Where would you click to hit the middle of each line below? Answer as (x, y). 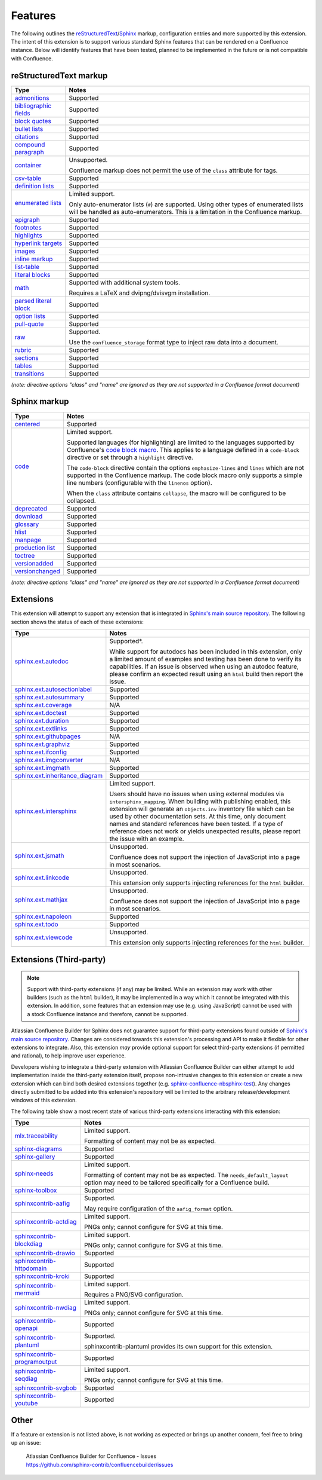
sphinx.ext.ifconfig (41, 752)
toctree (25, 555)
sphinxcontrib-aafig (42, 1203)
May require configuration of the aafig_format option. (159, 1209)
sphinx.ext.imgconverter (49, 760)
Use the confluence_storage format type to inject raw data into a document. (174, 342)
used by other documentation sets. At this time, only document (198, 817)
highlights (28, 235)
